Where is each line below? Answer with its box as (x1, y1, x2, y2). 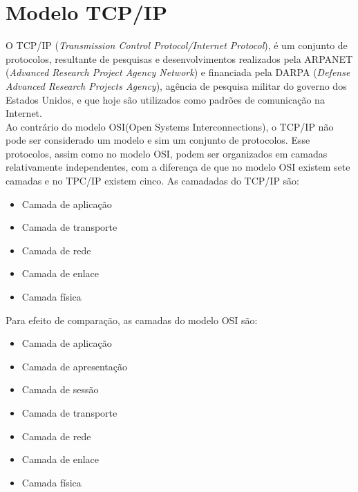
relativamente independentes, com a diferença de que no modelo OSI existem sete (6, 160, 350, 174)
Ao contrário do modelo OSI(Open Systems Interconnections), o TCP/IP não (6, 119, 334, 133)
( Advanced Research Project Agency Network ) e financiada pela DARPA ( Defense (6, 65, 350, 79)
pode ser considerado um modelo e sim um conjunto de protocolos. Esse (6, 133, 310, 147)
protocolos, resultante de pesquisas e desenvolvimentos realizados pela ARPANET (6, 51, 353, 66)
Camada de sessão (21, 382, 99, 397)
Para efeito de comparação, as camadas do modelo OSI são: (6, 312, 258, 327)
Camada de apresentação (21, 359, 127, 373)
